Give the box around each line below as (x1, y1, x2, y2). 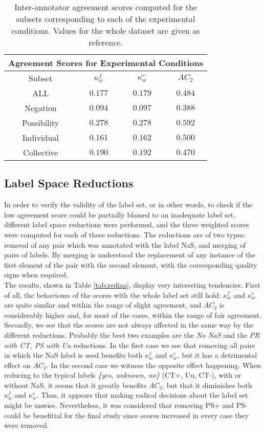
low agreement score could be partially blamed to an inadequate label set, (4, 209, 236, 220)
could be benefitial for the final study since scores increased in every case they (4, 409, 249, 420)
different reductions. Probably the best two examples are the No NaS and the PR (4, 329, 260, 340)
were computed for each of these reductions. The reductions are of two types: (4, 229, 246, 240)
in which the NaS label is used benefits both (4, 350, 143, 360)
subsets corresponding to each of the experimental (16, 13, 195, 25)
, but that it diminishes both (162, 379, 252, 390)
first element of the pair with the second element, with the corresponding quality (4, 259, 257, 270)
